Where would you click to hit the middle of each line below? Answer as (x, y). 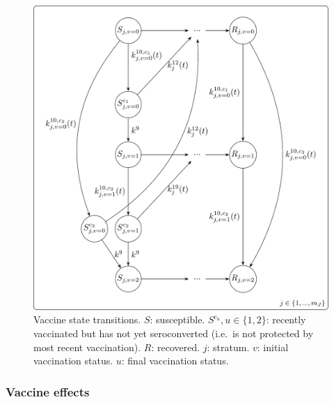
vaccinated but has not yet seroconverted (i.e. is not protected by (174, 333)
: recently (286, 319)
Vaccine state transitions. (87, 319)
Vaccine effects (48, 391)
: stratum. (228, 347)
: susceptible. (177, 319)
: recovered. (176, 347)
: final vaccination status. (175, 361)
